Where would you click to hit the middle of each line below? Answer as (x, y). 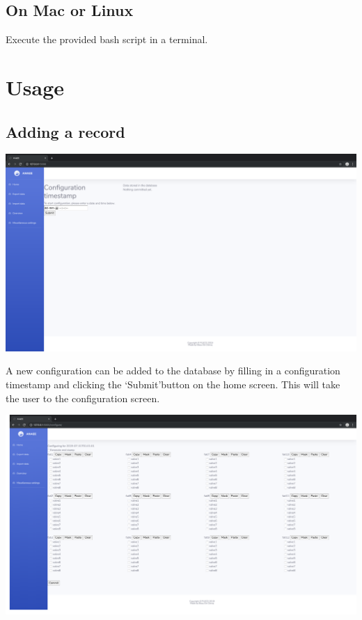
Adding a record (65, 131)
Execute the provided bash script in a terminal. (107, 39)
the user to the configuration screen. (83, 398)
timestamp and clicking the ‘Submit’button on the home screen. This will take (173, 384)
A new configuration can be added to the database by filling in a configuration (173, 371)
